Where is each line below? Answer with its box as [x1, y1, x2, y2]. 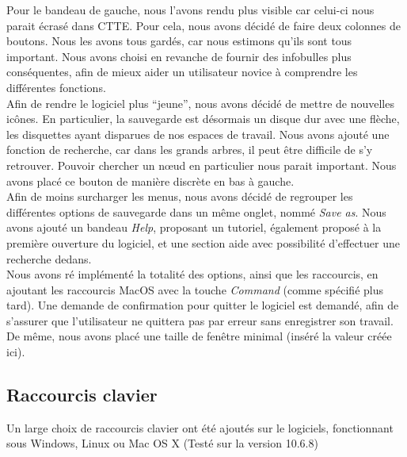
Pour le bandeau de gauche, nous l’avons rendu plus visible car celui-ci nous [6, 2, 375, 17]
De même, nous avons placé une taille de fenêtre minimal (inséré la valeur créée [6, 328, 392, 344]
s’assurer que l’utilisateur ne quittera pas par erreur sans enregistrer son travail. [6, 312, 394, 328]
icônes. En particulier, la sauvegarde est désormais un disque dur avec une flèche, [6, 110, 400, 127]
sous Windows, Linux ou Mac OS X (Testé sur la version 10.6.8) [6, 435, 318, 451]
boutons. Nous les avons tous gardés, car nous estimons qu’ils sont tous [6, 33, 352, 49]
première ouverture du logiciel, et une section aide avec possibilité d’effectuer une [6, 234, 400, 251]
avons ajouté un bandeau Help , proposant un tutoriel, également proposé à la [6, 219, 382, 236]
